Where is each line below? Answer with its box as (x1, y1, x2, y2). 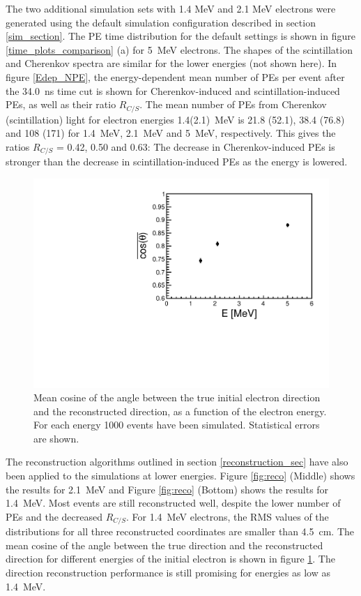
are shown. (33, 431, 79, 445)
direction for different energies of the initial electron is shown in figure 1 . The (6, 551, 335, 566)
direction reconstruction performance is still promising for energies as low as (6, 565, 330, 580)
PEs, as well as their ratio (6, 97, 116, 112)
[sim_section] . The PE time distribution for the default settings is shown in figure (6, 29, 355, 43)
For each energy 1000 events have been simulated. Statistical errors (33, 417, 320, 432)
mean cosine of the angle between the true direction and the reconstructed (6, 537, 323, 552)
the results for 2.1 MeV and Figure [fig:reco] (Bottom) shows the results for (6, 482, 329, 496)
